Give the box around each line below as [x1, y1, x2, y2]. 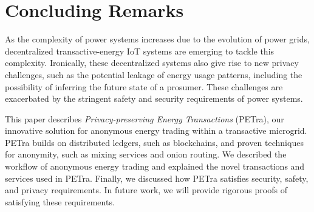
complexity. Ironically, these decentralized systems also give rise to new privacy [5, 56, 299, 69]
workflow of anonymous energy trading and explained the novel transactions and [5, 160, 305, 173]
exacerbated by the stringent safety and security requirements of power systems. [5, 92, 303, 105]
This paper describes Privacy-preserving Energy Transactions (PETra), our [5, 112, 284, 125]
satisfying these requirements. [5, 195, 115, 208]
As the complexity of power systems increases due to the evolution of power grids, [5, 33, 310, 45]
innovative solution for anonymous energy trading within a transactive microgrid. [5, 124, 307, 137]
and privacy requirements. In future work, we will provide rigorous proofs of [5, 184, 287, 196]
